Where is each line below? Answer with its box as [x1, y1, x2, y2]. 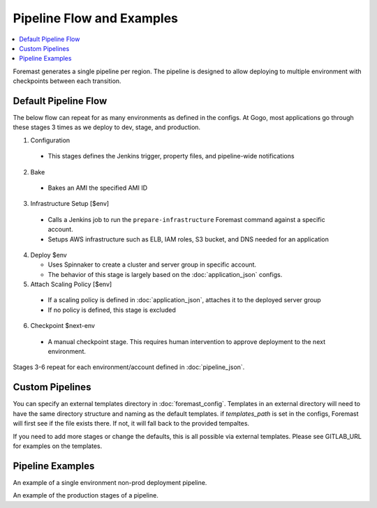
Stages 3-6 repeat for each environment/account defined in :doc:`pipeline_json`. [13, 363, 245, 371]
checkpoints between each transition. [13, 77, 121, 85]
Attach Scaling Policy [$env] [30, 280, 112, 289]
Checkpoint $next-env [30, 322, 96, 330]
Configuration [30, 136, 71, 144]
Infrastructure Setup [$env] [30, 200, 110, 208]
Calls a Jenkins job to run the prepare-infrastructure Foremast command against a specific [47, 215, 325, 223]
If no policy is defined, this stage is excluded [47, 306, 176, 314]
